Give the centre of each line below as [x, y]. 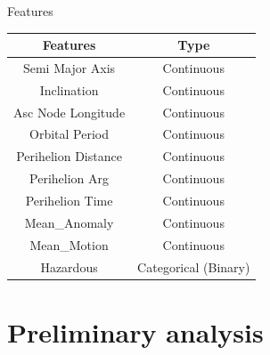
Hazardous [69, 266]
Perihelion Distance [69, 156]
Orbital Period [70, 134]
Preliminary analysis [135, 331]
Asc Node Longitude [70, 112]
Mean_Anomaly [69, 222]
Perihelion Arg [70, 178]
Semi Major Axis [69, 67]
